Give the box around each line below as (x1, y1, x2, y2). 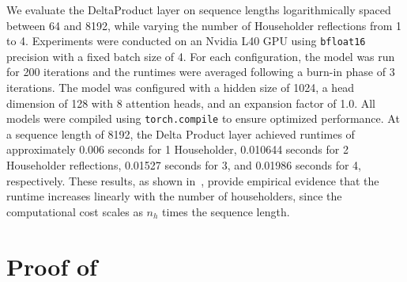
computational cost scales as (6, 203, 143, 219)
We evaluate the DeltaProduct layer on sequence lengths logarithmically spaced (6, 2, 391, 17)
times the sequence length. (162, 203, 290, 219)
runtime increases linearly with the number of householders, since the (6, 188, 342, 204)
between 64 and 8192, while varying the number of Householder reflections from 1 (6, 17, 402, 33)
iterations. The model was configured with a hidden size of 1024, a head (6, 79, 355, 96)
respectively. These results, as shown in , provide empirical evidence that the (6, 172, 379, 189)
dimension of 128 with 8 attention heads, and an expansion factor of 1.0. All (6, 94, 375, 111)
